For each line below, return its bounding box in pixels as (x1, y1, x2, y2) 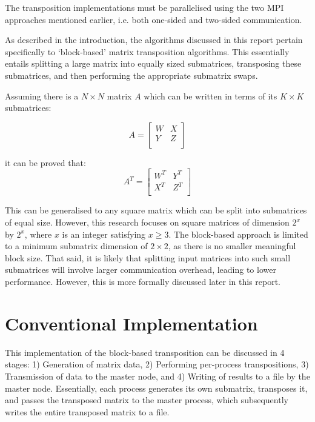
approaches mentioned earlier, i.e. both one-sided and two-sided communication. (5, 13, 302, 25)
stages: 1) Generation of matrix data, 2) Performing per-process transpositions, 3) (5, 358, 309, 370)
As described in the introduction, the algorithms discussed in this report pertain (5, 33, 303, 46)
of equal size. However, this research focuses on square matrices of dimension (5, 216, 290, 229)
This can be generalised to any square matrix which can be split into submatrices (5, 204, 307, 216)
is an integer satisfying (62, 227, 146, 240)
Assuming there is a (5, 89, 79, 102)
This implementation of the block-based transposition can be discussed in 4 (5, 346, 285, 358)
